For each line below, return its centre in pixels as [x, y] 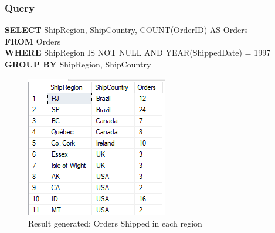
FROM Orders [33, 41]
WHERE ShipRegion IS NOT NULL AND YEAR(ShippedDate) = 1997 [138, 53]
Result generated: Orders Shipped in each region [115, 223]
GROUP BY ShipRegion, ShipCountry [78, 64]
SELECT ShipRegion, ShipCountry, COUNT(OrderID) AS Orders [126, 30]
